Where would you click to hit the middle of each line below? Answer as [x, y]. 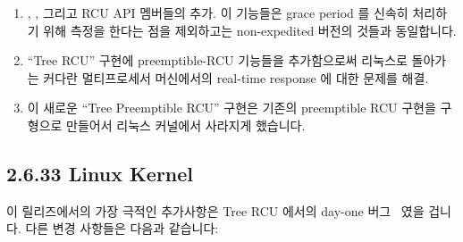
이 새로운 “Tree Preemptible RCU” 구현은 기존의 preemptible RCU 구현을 [231, 108]
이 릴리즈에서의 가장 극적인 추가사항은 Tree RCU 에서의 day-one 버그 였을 [215, 210]
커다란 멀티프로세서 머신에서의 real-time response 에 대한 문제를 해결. [236, 77]
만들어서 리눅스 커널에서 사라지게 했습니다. [186, 125]
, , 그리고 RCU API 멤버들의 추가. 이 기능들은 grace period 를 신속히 [218, 13]
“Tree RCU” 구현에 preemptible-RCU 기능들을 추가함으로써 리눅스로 [217, 60]
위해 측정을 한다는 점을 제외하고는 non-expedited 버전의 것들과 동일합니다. [250, 30]
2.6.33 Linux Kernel [100, 173]
